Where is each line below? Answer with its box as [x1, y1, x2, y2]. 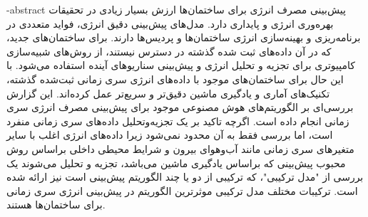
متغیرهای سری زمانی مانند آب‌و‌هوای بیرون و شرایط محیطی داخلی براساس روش [6, 141, 354, 156]
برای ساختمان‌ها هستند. [6, 197, 106, 212]
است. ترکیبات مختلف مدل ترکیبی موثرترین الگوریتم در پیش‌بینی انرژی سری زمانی [6, 183, 358, 198]
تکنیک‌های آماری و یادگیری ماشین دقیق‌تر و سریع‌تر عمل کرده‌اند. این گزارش [6, 85, 330, 100]
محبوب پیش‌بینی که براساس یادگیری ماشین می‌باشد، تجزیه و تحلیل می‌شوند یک [6, 155, 346, 170]
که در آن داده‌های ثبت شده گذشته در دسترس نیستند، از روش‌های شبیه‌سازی [6, 43, 332, 58]
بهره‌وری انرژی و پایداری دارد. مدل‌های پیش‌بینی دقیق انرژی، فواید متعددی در [6, 16, 334, 31]
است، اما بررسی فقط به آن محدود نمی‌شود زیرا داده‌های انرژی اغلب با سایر [6, 127, 333, 142]
